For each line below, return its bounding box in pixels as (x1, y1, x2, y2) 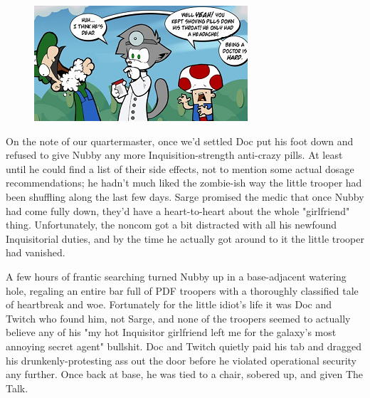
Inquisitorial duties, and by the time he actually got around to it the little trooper (6, 231, 364, 246)
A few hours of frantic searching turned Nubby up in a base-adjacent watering (6, 268, 347, 283)
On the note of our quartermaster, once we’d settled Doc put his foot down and (6, 133, 354, 148)
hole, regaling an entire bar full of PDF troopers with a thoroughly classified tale (6, 283, 359, 298)
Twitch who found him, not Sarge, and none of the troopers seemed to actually (6, 310, 351, 325)
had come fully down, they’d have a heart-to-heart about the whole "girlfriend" (6, 203, 350, 218)
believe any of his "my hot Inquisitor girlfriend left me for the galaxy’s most (6, 325, 337, 340)
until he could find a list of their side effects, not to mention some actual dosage (6, 161, 354, 176)
